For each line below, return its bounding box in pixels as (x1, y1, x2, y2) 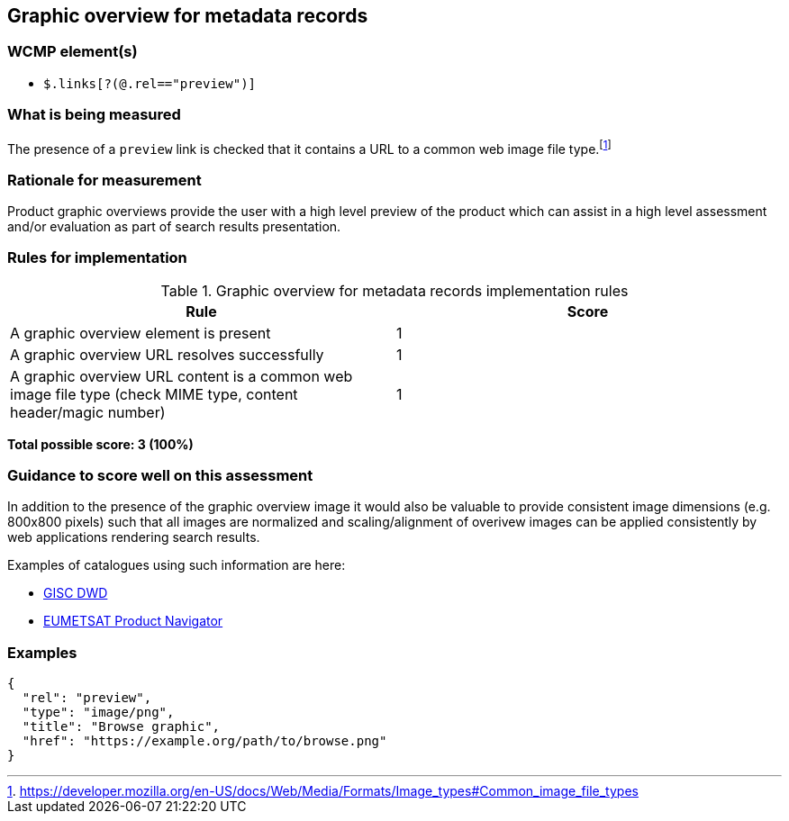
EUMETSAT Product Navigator (43, 613, 223, 629)
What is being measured (7, 105, 181, 124)
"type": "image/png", (22, 705, 175, 720)
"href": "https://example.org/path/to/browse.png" (22, 734, 387, 749)
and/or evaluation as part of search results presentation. (7, 218, 341, 234)
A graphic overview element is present (10, 323, 271, 342)
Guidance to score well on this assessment (7, 466, 313, 485)
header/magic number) (10, 402, 166, 421)
